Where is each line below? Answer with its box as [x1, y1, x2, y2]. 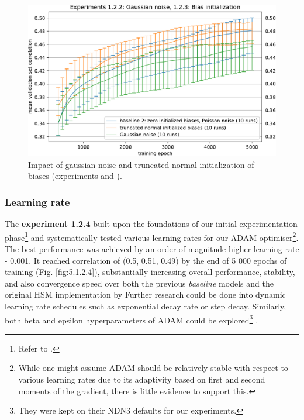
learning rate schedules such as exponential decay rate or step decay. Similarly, [5, 300, 286, 312]
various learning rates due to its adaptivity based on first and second [18, 373, 265, 385]
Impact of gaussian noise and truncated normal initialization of [28, 158, 254, 170]
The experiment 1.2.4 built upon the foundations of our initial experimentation [5, 218, 298, 230]
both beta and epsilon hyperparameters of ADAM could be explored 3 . [5, 312, 258, 326]
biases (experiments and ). [28, 170, 122, 182]
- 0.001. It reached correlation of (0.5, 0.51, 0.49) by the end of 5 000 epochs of [5, 254, 287, 266]
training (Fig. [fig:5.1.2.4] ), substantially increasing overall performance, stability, [5, 266, 295, 278]
